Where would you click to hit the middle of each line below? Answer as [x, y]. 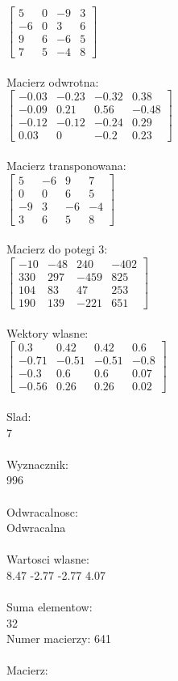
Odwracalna [36, 528]
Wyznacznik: [38, 464]
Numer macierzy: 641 [59, 638]
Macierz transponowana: [66, 166]
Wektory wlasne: [48, 332]
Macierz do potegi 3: [57, 249]
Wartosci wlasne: [48, 559]
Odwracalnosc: [42, 511]
